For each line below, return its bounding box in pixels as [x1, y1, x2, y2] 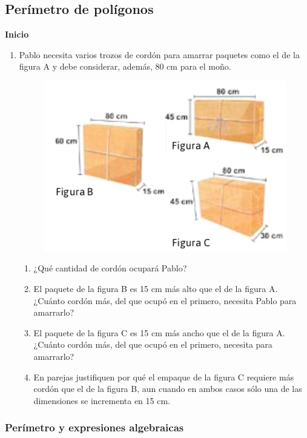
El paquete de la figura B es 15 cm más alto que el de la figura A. [33, 282, 278, 294]
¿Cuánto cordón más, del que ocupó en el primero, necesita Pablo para [33, 294, 297, 307]
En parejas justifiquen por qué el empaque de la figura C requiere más [33, 370, 294, 383]
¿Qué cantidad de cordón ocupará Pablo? [33, 262, 187, 274]
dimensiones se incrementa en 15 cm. [33, 394, 170, 406]
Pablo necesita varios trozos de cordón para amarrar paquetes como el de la [19, 48, 300, 61]
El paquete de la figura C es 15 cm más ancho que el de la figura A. [33, 326, 285, 339]
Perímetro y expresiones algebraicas [5, 420, 184, 435]
